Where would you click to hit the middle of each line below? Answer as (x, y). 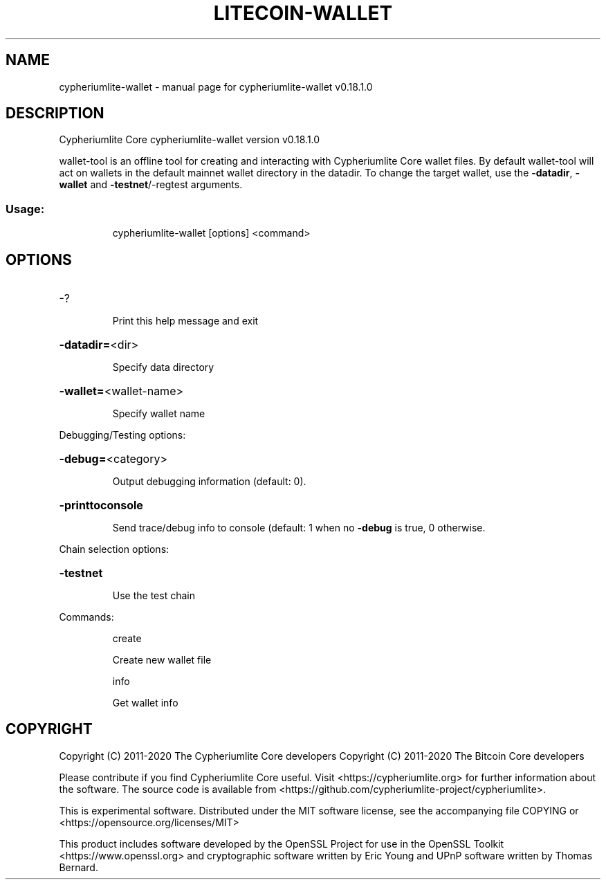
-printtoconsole (101, 505)
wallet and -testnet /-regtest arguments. (151, 185)
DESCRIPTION (55, 113)
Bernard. (79, 867)
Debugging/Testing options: (122, 435)
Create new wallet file (162, 660)
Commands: (86, 617)
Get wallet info (145, 703)
